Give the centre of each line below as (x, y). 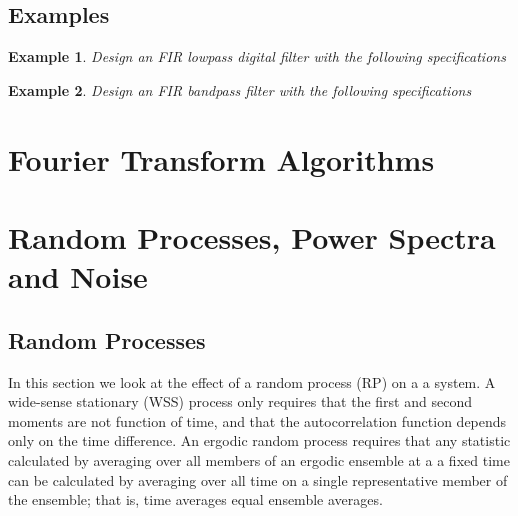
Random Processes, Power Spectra (252, 236)
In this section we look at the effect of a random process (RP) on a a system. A (252, 381)
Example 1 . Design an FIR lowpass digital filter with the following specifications (257, 56)
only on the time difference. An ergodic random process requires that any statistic (259, 440)
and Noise (78, 276)
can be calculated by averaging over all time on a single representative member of (258, 479)
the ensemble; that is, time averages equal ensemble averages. (195, 499)
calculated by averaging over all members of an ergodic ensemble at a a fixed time (259, 459)
